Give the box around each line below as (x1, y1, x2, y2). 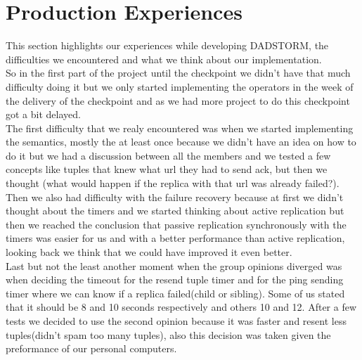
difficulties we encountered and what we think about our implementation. (6, 51, 322, 66)
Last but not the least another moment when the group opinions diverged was (6, 258, 342, 273)
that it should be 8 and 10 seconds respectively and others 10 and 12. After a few (6, 300, 357, 314)
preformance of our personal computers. (6, 341, 177, 356)
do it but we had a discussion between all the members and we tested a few (6, 148, 331, 162)
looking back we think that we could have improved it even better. (6, 245, 292, 259)
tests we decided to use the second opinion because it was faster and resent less (6, 314, 347, 328)
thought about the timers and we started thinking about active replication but (6, 203, 344, 218)
